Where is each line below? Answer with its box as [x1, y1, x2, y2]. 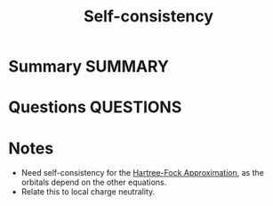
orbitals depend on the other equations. [20, 177, 167, 188]
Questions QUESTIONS [8, 97, 182, 118]
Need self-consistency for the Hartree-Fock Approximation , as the [20, 168, 264, 178]
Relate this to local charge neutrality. [20, 186, 156, 197]
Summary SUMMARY [8, 56, 170, 77]
